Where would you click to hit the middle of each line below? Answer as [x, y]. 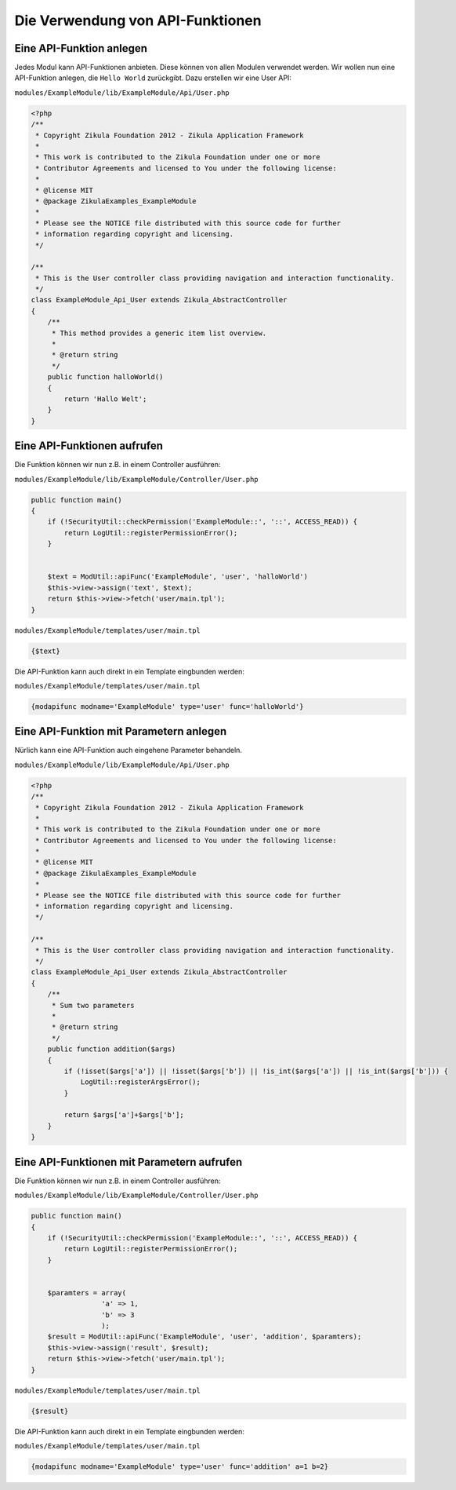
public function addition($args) [112, 1049]
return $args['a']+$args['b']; [124, 1115]
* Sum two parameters [93, 1005]
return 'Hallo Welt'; [105, 399]
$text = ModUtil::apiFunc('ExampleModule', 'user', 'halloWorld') [178, 577]
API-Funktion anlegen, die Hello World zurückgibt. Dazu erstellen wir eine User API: [153, 78]
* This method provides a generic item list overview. [159, 333]
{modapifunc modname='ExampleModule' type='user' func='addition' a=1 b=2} [180, 1466]
